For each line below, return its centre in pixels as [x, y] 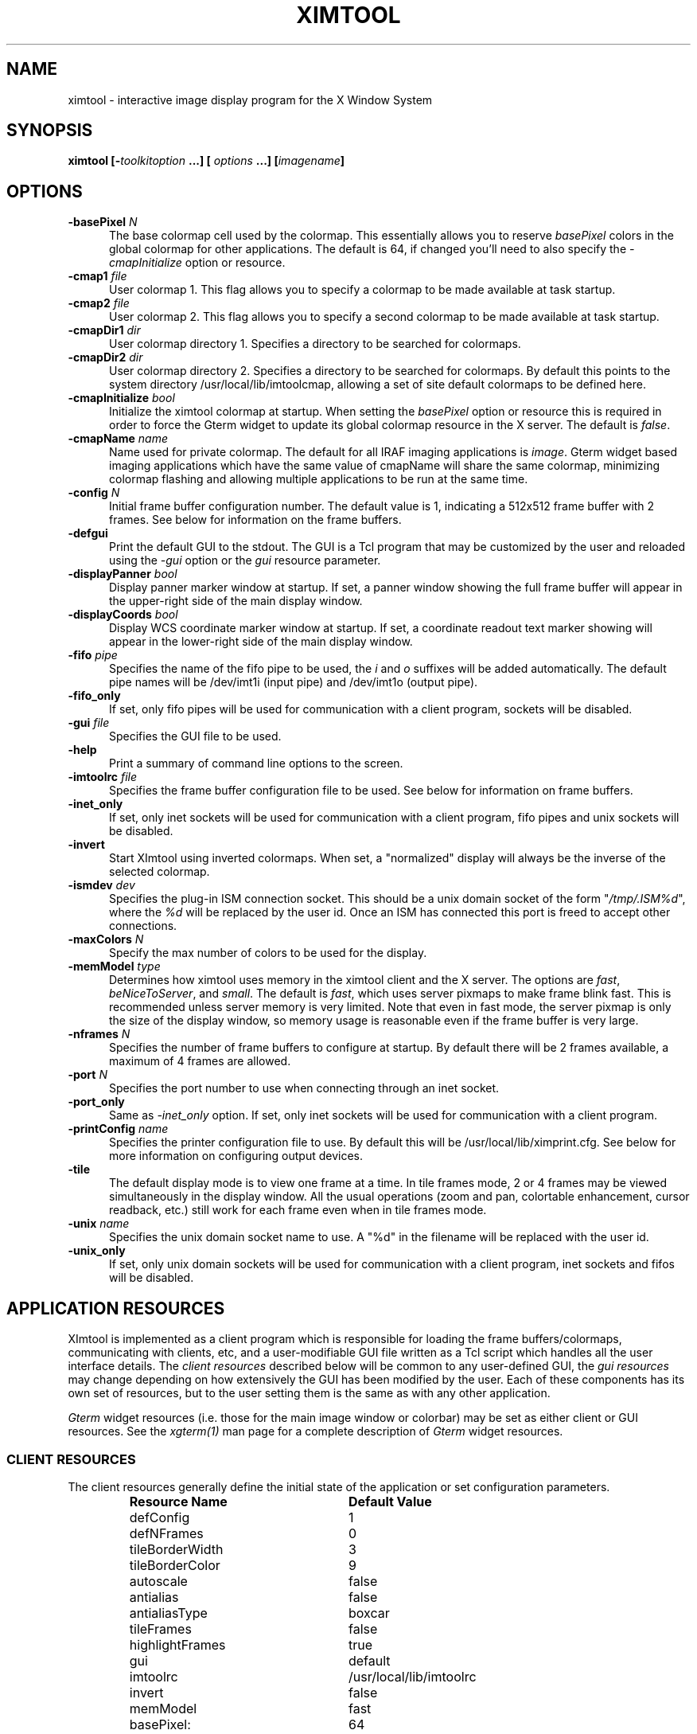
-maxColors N [106, 939]
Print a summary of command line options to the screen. [256, 764]
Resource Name [178, 1501]
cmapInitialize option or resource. [197, 263]
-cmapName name [118, 439]
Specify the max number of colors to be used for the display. [268, 953]
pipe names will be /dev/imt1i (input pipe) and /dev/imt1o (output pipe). [294, 682]
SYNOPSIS [50, 131]
